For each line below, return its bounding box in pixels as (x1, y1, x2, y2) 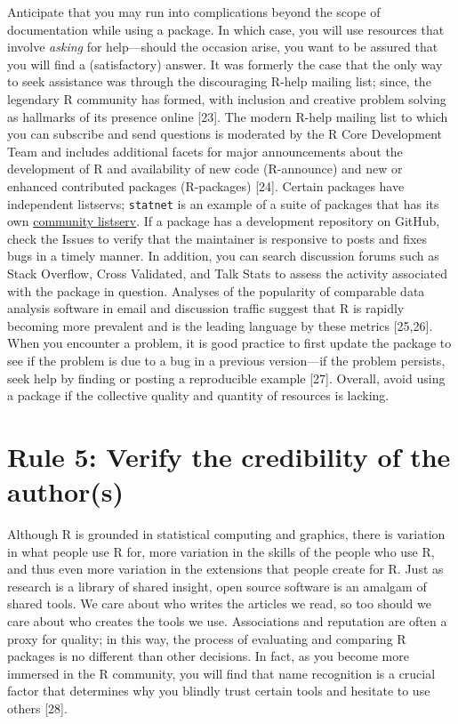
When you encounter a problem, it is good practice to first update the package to (7, 334, 452, 352)
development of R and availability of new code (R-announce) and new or (7, 159, 403, 178)
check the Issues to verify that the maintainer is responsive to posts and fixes (7, 229, 428, 247)
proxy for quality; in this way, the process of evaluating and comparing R (7, 629, 406, 648)
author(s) (7, 473, 125, 510)
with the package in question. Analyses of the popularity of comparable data (7, 281, 425, 300)
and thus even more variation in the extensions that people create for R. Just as (7, 559, 444, 578)
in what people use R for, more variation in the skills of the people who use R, (7, 542, 435, 560)
